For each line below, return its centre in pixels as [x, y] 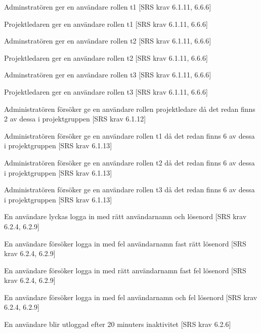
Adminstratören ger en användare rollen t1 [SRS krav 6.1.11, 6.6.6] [108, 7]
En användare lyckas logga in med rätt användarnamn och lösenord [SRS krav [125, 216]
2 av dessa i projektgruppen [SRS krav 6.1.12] [75, 119]
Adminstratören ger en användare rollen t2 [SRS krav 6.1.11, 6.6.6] [108, 41]
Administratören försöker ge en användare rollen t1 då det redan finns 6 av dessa [129, 135]
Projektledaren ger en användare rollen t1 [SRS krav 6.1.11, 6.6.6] [106, 24]
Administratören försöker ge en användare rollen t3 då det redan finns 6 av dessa [129, 190]
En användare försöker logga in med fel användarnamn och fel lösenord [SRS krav [131, 297]
